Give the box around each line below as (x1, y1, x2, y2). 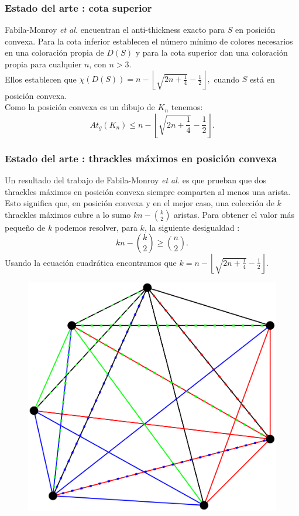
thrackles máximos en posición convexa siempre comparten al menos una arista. (5, 185, 291, 197)
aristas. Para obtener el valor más (174, 208, 294, 220)
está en (249, 73, 275, 85)
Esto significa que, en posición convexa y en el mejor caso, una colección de (5, 197, 274, 209)
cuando (214, 73, 239, 85)
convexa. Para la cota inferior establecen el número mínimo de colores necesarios (5, 35, 293, 47)
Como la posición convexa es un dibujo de (5, 101, 155, 113)
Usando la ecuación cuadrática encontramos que (5, 256, 177, 268)
